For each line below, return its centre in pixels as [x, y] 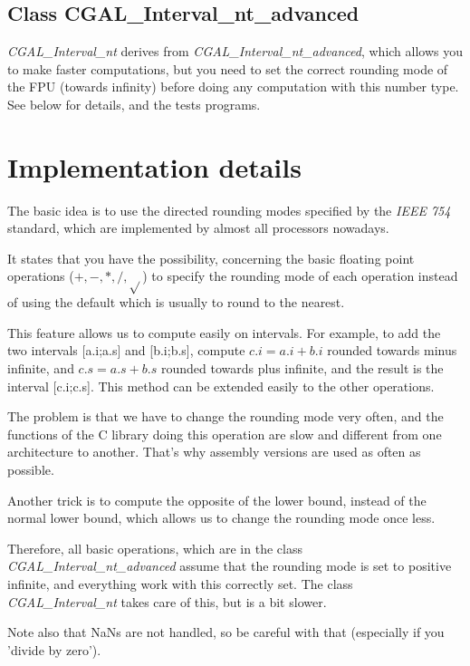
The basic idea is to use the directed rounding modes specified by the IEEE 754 [229, 210]
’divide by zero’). [54, 649]
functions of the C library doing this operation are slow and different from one [225, 434]
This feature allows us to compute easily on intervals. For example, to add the [224, 332]
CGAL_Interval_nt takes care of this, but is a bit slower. [167, 601]
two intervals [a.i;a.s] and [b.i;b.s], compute [126, 350]
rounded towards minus [392, 350]
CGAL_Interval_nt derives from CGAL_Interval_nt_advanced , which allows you [235, 51]
